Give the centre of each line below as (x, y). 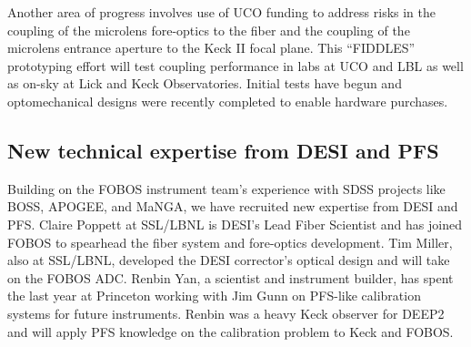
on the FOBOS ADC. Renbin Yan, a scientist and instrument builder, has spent (230, 277)
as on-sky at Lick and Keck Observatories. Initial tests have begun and (205, 83)
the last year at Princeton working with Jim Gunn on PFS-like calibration (214, 296)
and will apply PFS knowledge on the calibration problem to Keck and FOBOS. (230, 331)
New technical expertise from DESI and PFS (223, 150)
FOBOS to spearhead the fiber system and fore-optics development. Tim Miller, (230, 242)
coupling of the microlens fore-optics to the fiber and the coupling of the (209, 30)
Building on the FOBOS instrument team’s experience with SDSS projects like (226, 188)
